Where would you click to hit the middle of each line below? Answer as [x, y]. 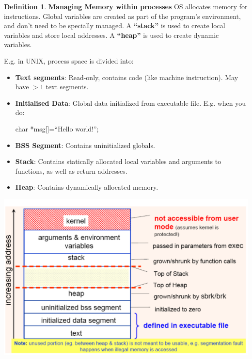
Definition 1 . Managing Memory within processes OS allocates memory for [126, 6]
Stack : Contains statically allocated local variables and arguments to [118, 161]
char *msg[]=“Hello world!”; [57, 128]
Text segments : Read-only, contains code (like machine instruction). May [127, 77]
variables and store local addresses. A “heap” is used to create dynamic [111, 35]
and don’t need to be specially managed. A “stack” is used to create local [115, 25]
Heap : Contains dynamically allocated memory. [87, 187]
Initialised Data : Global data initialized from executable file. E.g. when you [131, 103]
